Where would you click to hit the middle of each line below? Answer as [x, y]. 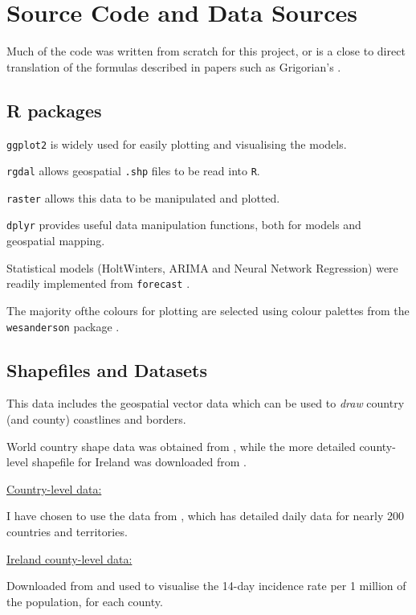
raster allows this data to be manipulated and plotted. [143, 197]
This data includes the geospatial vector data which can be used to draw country [206, 403]
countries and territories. [67, 531]
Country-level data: [54, 488]
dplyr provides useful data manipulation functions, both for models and [184, 225]
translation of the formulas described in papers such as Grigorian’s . [174, 66]
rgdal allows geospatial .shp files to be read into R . [133, 171]
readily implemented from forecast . [98, 283]
